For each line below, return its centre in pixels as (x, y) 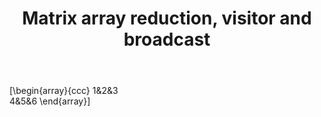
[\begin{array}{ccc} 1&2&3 (64, 91)
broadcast (167, 39)
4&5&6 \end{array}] (50, 101)
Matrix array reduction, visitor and (167, 18)
